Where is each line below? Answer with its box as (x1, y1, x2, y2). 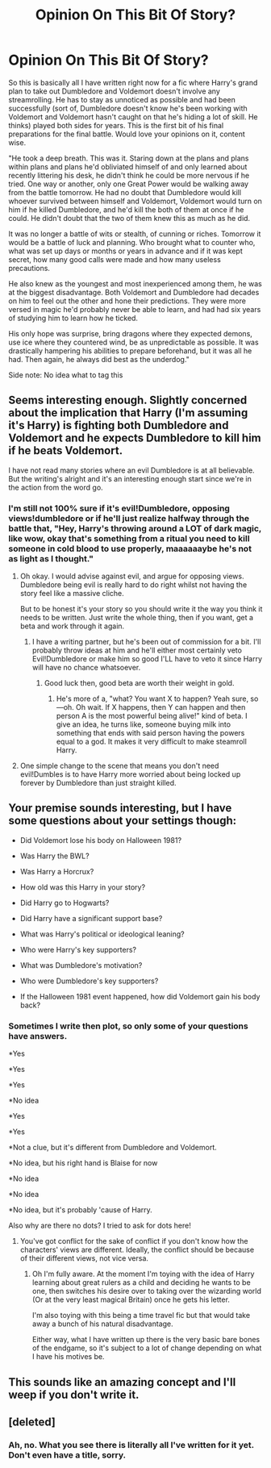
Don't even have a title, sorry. (8, 1449, 127, 1461)
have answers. (8, 1030, 68, 1041)
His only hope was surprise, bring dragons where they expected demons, (8, 328, 252, 338)
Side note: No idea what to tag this (8, 369, 123, 380)
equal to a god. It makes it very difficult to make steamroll (56, 736, 248, 747)
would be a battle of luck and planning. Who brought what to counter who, (8, 237, 256, 247)
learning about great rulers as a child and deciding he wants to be (31, 1278, 252, 1287)
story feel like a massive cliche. (19, 589, 125, 598)
